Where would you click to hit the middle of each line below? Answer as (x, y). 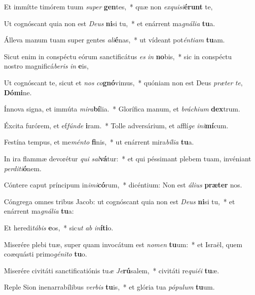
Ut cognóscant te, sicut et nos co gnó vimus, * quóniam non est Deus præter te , (123, 82)
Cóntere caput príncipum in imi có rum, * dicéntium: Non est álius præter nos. (123, 185)
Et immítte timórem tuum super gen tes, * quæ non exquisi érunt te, (109, 6)
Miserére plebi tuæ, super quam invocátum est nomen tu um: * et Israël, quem (123, 244)
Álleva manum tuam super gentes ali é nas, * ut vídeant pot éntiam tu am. (114, 40)
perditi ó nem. (23, 168)
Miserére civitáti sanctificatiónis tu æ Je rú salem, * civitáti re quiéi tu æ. (112, 270)
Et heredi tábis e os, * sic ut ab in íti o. (59, 227)
